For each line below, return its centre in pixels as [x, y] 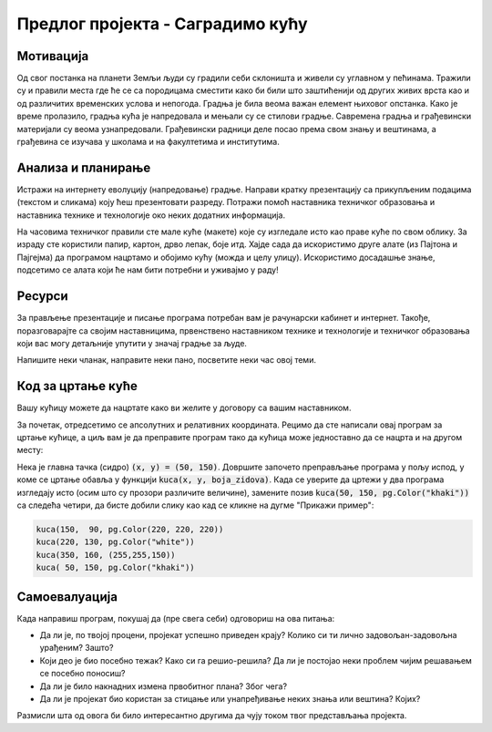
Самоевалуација [67, 597]
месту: [30, 450]
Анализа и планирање [84, 167]
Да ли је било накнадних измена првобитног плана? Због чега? [163, 686]
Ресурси [42, 296]
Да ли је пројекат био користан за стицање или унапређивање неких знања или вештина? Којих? [230, 698]
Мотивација [53, 56]
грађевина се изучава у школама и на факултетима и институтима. [148, 142]
